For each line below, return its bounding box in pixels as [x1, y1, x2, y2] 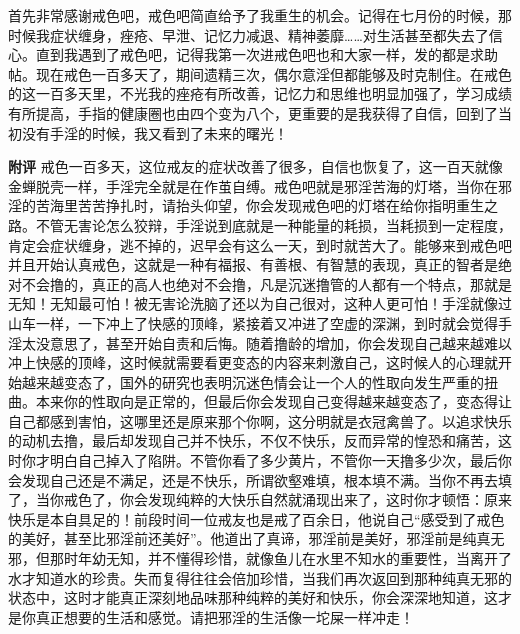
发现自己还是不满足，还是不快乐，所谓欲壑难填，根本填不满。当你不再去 [21, 469, 498, 490]
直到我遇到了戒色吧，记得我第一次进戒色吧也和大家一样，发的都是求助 [35, 44, 498, 65]
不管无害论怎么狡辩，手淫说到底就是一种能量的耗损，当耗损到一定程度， [35, 214, 512, 235]
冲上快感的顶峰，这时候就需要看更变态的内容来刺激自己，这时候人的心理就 [8, 352, 498, 373]
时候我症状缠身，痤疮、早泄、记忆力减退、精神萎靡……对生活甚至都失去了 [8, 24, 489, 45]
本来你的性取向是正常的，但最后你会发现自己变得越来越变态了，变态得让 [35, 391, 512, 412]
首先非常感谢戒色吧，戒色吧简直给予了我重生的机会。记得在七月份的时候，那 [8, 5, 512, 25]
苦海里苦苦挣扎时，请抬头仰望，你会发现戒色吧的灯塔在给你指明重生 [35, 195, 484, 216]
